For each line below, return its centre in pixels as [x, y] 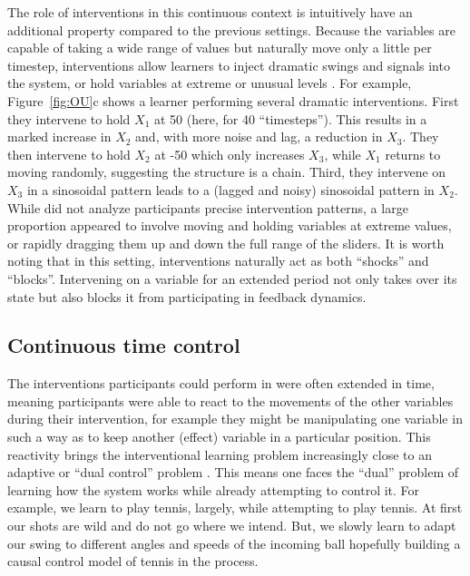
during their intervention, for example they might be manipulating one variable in [235, 419]
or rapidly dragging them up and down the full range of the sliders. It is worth [226, 243]
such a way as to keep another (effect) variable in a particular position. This [219, 437]
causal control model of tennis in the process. [133, 561]
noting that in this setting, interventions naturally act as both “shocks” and [218, 261]
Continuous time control [124, 345]
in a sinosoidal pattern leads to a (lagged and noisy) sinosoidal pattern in [230, 189]
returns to [413, 154]
